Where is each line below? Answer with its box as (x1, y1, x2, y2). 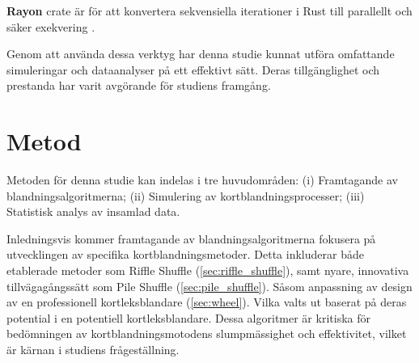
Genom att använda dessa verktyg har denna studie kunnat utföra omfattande (6, 45, 395, 62)
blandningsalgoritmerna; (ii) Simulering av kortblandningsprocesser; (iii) (6, 187, 365, 204)
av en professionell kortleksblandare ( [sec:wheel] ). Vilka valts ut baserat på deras (6, 293, 407, 310)
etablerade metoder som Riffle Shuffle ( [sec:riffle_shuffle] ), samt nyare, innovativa (6, 262, 409, 279)
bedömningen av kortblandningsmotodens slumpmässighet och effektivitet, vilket (6, 325, 407, 342)
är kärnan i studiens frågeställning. (6, 341, 180, 358)
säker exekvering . (6, 18, 95, 35)
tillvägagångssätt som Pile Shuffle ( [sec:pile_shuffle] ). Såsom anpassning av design (6, 277, 413, 294)
